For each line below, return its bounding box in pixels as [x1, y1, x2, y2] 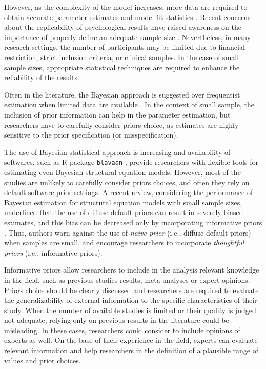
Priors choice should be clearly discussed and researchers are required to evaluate [4, 284, 259, 295]
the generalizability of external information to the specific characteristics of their [4, 295, 257, 305]
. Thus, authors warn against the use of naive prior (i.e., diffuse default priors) [4, 227, 251, 238]
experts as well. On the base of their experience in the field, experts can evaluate [4, 335, 258, 345]
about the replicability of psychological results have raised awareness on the [4, 22, 241, 32]
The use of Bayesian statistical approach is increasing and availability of [4, 146, 231, 157]
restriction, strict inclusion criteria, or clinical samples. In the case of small [4, 51, 239, 62]
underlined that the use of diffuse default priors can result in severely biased [4, 207, 243, 218]
